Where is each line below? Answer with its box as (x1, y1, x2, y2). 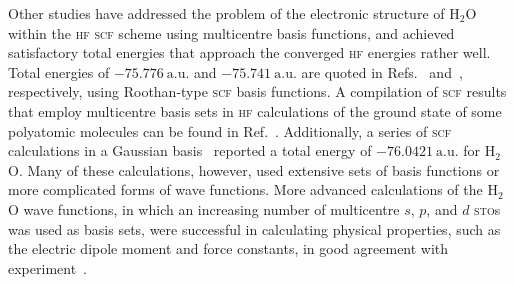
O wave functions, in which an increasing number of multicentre (8, 198, 400, 219)
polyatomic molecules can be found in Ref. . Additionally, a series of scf (8, 120, 452, 141)
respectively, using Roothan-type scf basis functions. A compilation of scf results (8, 81, 507, 102)
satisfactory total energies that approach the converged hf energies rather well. (8, 42, 491, 63)
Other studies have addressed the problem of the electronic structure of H (8, 3, 460, 23)
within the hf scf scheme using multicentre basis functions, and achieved (8, 22, 455, 43)
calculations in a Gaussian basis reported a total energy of (8, 140, 372, 161)
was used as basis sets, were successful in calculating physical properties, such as (8, 218, 501, 239)
